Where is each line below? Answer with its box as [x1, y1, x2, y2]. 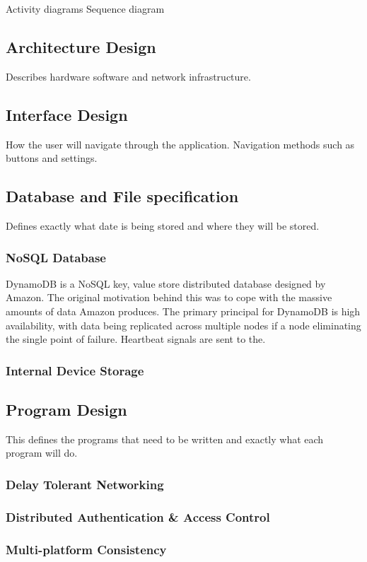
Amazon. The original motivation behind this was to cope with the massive [6, 290, 332, 305]
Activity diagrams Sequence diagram [6, 1, 165, 16]
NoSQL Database [6, 248, 106, 266]
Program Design [6, 399, 127, 420]
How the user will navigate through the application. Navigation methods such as [6, 136, 355, 151]
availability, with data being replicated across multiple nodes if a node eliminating [6, 317, 361, 332]
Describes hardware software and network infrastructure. [6, 69, 251, 83]
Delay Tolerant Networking [6, 475, 164, 493]
